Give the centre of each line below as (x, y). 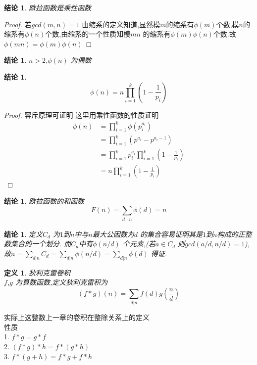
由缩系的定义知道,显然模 (121, 24)
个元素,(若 (139, 244)
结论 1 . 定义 (23, 234)
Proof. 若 (18, 24)
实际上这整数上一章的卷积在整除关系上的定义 (77, 317)
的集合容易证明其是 (172, 234)
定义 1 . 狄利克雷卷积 (37, 272)
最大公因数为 (113, 234)
